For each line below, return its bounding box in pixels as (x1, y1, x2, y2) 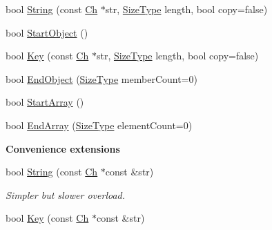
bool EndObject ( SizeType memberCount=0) (6, 71, 197, 86)
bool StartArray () (6, 95, 84, 109)
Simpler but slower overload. (6, 187, 126, 202)
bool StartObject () (6, 25, 88, 39)
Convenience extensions (6, 141, 120, 155)
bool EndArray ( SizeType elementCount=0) (6, 117, 193, 132)
